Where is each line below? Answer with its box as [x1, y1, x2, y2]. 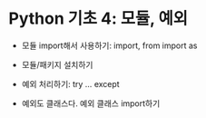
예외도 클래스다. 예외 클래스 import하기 [21, 97, 161, 109]
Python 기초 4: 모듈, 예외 [8, 8, 188, 29]
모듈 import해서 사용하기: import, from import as [21, 40, 198, 51]
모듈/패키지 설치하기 [21, 59, 93, 70]
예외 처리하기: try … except [21, 78, 120, 89]
